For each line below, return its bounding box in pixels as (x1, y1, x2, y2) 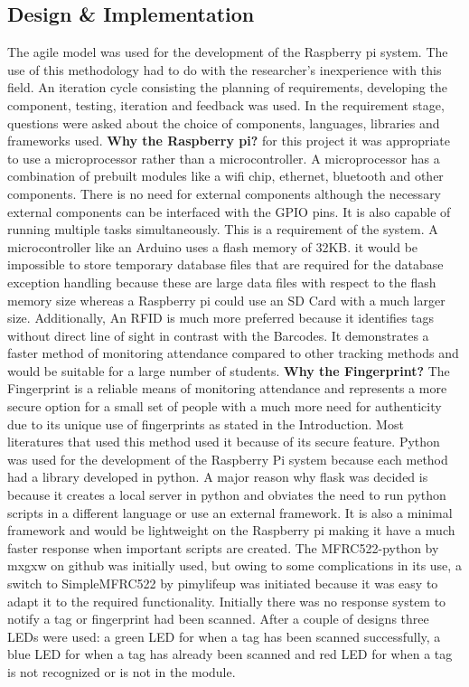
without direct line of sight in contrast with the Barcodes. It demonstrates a (7, 325, 429, 344)
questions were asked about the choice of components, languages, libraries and (7, 113, 440, 132)
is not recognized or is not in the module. (7, 662, 236, 681)
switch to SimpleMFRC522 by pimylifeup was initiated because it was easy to (7, 574, 438, 593)
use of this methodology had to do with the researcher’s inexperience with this (7, 60, 442, 79)
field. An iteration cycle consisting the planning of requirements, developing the (7, 78, 447, 97)
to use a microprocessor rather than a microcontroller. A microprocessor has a (7, 148, 440, 167)
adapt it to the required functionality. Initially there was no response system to (7, 591, 446, 610)
